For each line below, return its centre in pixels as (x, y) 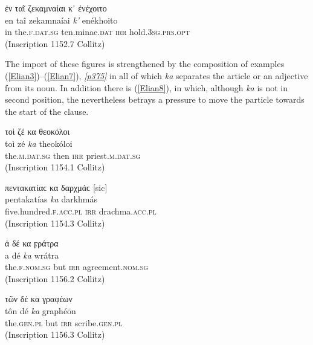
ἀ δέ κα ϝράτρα (32, 243)
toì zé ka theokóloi (39, 143)
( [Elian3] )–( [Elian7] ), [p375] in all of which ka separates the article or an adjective (156, 75)
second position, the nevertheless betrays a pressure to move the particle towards (155, 99)
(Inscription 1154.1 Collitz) (55, 167)
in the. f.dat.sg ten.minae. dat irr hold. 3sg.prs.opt (98, 32)
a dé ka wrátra (32, 255)
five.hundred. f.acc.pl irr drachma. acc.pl (81, 211)
